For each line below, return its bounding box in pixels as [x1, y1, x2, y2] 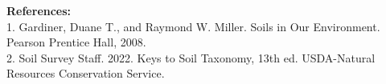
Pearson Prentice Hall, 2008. [6, 34, 146, 50]
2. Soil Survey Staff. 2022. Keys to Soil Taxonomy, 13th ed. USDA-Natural [6, 49, 376, 66]
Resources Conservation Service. [6, 65, 165, 82]
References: [6, 2, 72, 18]
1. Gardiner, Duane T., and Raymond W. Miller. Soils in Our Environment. [6, 18, 380, 34]
